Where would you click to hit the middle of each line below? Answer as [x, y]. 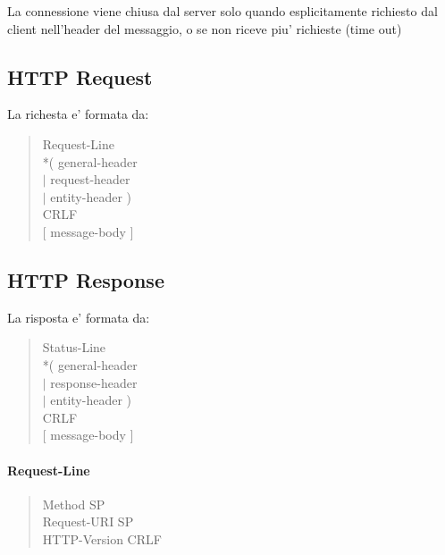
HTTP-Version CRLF [102, 538]
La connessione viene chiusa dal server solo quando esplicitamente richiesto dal [222, 11]
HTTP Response [86, 279]
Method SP [74, 504]
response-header [94, 382]
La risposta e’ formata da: [79, 317]
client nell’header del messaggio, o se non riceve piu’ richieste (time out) [205, 28]
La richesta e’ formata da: [78, 114]
